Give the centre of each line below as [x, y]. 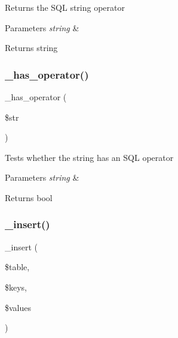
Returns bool [29, 197]
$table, [17, 267]
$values [18, 307]
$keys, [16, 287]
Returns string [31, 48]
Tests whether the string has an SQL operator [89, 157]
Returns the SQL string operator [65, 7]
